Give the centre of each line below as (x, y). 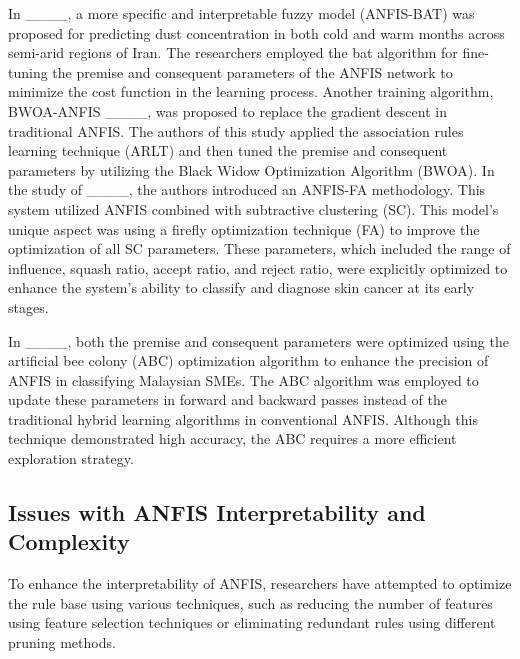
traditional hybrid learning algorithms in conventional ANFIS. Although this (243, 418)
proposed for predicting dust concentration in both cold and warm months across (256, 32)
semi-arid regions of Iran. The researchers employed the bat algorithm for (233, 52)
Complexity (69, 541)
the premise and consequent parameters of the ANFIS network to (252, 71)
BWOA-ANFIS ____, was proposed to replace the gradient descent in (227, 110)
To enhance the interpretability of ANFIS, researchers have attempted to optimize (260, 583)
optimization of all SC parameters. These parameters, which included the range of (259, 248)
